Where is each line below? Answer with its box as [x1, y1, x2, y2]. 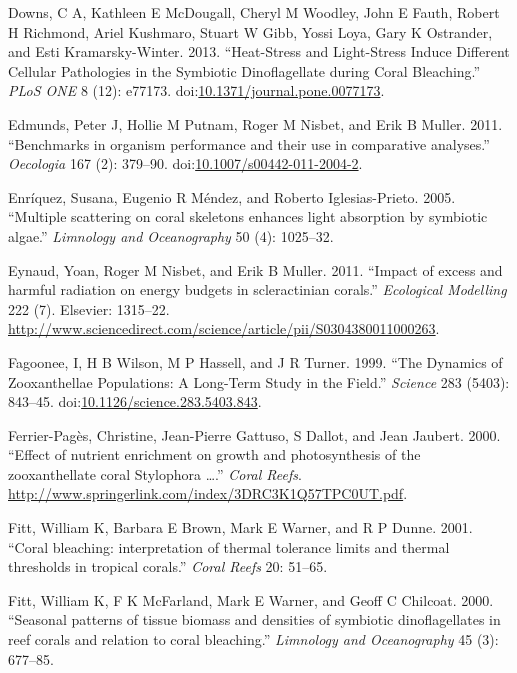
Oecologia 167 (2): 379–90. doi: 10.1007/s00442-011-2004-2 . [8, 153, 363, 174]
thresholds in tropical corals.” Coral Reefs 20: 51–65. [8, 556, 328, 577]
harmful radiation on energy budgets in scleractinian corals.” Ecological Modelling [8, 279, 507, 300]
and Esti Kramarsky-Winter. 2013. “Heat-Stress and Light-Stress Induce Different [8, 41, 510, 62]
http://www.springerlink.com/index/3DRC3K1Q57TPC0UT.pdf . [8, 483, 408, 504]
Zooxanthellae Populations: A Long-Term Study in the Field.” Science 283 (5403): [8, 371, 510, 392]
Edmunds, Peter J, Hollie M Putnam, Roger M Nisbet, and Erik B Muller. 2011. [8, 113, 503, 134]
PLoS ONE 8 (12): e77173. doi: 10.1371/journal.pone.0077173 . [8, 80, 385, 101]
